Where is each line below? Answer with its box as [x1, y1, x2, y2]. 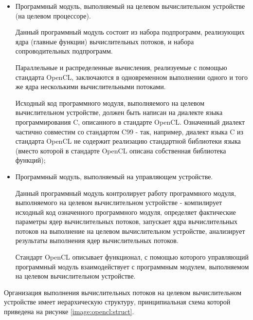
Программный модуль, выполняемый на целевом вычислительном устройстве [15, 1, 245, 11]
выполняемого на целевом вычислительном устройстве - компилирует [15, 197, 222, 207]
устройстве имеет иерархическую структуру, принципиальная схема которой [4, 297, 231, 307]
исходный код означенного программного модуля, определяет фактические [15, 207, 236, 217]
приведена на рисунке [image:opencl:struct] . [4, 306, 134, 317]
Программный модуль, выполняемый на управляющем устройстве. [15, 171, 213, 181]
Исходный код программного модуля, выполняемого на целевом [15, 97, 205, 108]
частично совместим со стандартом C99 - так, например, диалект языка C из [15, 126, 244, 136]
